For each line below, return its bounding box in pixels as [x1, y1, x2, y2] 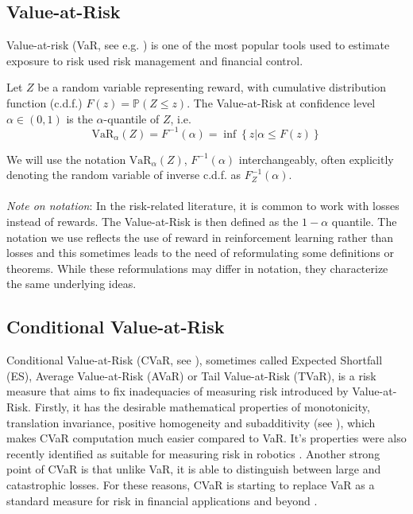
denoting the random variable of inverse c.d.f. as [6, 166, 241, 183]
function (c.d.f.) [6, 94, 83, 111]
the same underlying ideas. [6, 275, 137, 292]
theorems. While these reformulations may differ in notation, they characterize [6, 259, 388, 276]
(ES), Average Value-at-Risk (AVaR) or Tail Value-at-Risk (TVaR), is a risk [6, 367, 376, 384]
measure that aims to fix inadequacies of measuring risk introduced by [6, 383, 349, 399]
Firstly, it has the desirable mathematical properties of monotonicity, [34, 399, 370, 415]
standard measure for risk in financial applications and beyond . [6, 492, 318, 508]
